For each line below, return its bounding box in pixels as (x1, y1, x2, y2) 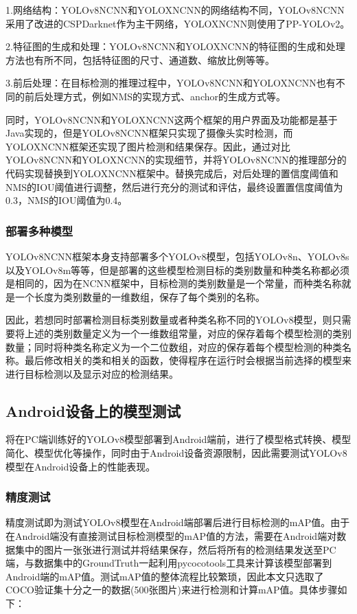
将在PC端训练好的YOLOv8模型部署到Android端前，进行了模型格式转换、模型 (5, 432, 352, 446)
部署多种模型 (5, 222, 73, 239)
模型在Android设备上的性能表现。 (5, 459, 156, 473)
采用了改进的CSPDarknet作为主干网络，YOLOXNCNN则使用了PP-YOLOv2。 (5, 16, 350, 30)
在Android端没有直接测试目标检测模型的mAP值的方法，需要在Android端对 (5, 529, 337, 543)
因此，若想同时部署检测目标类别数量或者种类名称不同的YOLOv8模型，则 (5, 312, 332, 327)
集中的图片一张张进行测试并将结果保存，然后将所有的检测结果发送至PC (14, 542, 336, 556)
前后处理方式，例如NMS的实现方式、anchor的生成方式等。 (24, 89, 286, 103)
